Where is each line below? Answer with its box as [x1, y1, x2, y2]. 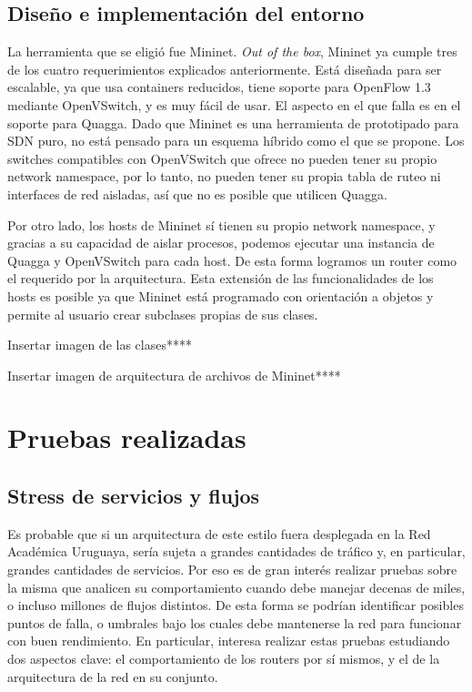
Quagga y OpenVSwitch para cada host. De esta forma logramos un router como [7, 250, 457, 270]
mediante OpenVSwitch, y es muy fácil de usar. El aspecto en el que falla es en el [7, 95, 461, 114]
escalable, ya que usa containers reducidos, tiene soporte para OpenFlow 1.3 [7, 77, 431, 97]
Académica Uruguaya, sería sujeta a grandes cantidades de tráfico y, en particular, [7, 542, 466, 561]
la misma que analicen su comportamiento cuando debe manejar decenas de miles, [7, 577, 466, 596]
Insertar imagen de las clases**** [7, 335, 192, 354]
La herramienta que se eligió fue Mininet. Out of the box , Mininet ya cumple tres [7, 42, 457, 61]
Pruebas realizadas [7, 419, 246, 456]
